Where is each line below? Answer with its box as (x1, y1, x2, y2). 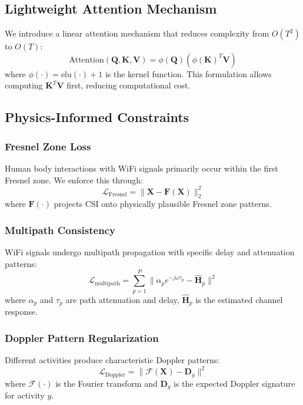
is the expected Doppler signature (174, 377, 295, 389)
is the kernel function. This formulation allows (105, 67, 272, 80)
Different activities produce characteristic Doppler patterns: (5, 354, 220, 366)
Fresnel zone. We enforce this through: (5, 173, 143, 186)
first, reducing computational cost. (66, 79, 191, 91)
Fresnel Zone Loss (5, 139, 91, 153)
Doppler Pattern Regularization (5, 330, 159, 345)
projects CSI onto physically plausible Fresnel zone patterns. (54, 197, 272, 210)
